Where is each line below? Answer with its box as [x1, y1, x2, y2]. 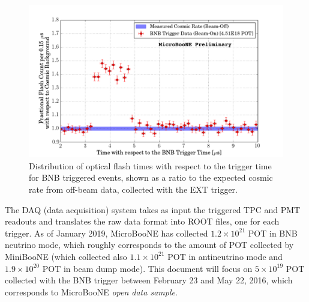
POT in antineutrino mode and [167, 250, 283, 262]
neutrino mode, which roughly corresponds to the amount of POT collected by [5, 238, 294, 251]
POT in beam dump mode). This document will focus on [42, 262, 253, 274]
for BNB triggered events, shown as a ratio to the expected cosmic [29, 171, 273, 184]
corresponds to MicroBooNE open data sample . [5, 285, 178, 298]
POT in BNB [248, 226, 298, 239]
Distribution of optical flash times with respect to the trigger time [29, 159, 272, 172]
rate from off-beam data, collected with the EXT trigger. [29, 183, 238, 196]
